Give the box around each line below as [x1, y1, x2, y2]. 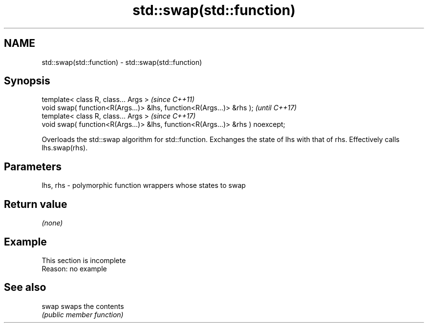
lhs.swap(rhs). [42, 143, 88, 152]
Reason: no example [42, 264, 107, 273]
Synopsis [4, 75, 50, 87]
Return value [4, 198, 67, 210]
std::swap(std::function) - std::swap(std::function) [42, 58, 202, 66]
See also [4, 281, 46, 294]
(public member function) [42, 310, 124, 319]
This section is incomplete [42, 256, 126, 265]
